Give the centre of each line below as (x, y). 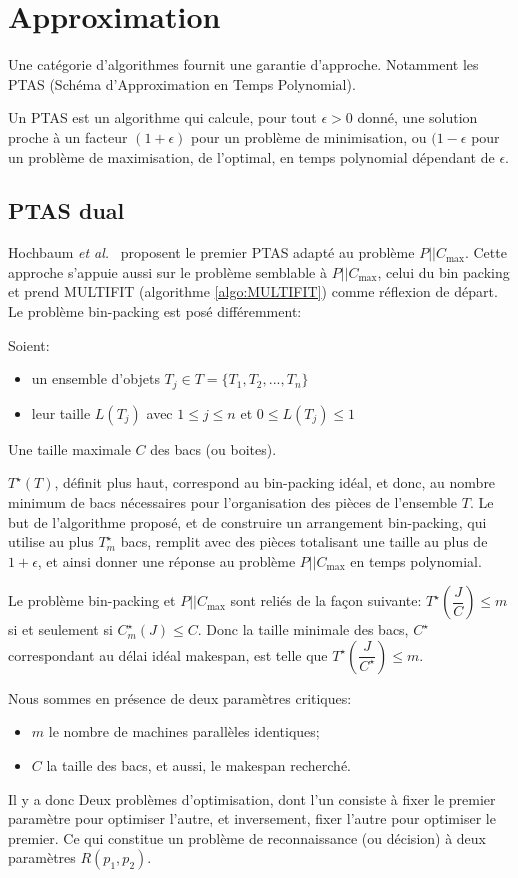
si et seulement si (60, 629)
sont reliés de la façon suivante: (326, 600)
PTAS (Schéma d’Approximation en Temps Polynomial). (182, 83)
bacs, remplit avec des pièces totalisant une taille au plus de (304, 541)
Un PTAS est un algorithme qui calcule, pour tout (162, 117)
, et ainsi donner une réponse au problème (166, 560)
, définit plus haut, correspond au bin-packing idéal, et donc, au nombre (275, 482)
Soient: (29, 344)
